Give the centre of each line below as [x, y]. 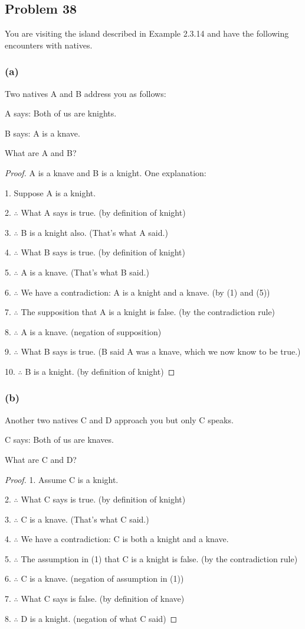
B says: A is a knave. [42, 133]
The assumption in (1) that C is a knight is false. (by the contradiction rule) [159, 558]
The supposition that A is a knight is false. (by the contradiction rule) [148, 312]
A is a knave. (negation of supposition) [91, 331]
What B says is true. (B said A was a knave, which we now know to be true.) [161, 351]
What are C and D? [41, 459]
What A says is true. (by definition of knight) [103, 213]
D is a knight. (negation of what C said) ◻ [99, 618]
